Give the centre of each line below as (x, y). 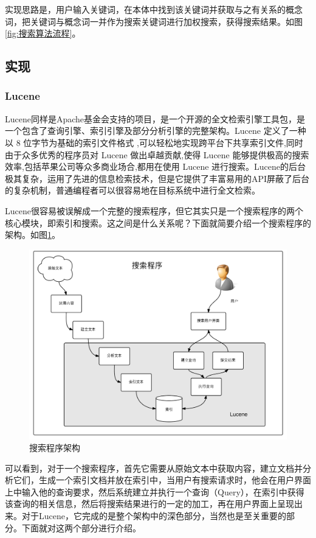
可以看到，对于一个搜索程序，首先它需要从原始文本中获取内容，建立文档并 (154, 468)
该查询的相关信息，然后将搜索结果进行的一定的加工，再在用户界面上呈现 (149, 504)
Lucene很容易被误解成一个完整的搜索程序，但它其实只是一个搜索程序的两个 (154, 210)
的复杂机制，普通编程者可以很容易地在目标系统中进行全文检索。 (132, 190)
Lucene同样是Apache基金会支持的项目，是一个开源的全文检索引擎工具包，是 (155, 118)
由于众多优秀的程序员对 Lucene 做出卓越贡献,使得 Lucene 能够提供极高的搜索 (157, 154)
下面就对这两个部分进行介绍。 (81, 527)
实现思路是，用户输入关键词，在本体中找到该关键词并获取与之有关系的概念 (154, 9)
